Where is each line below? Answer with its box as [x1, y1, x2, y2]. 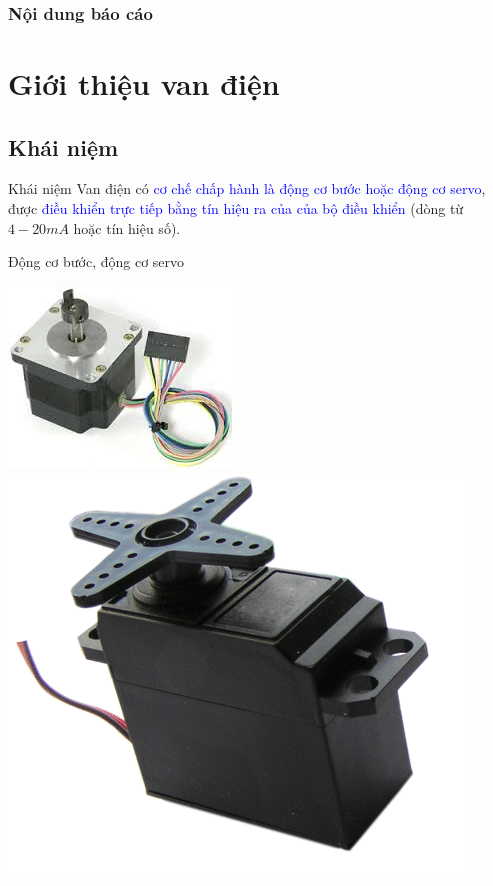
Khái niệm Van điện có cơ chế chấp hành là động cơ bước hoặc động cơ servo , [8, 178, 486, 199]
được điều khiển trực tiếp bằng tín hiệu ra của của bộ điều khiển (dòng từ [8, 198, 464, 219]
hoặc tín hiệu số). [73, 217, 181, 238]
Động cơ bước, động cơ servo [8, 251, 185, 272]
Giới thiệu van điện [8, 63, 280, 104]
